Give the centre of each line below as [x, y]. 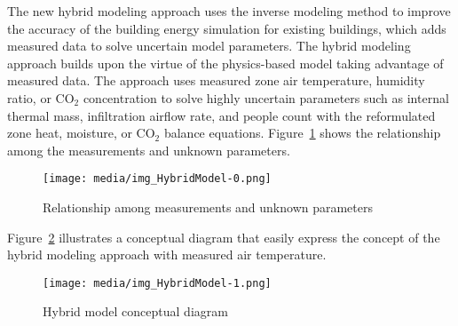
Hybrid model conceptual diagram [135, 311]
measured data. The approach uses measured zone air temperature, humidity [216, 80]
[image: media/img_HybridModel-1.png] [157, 283]
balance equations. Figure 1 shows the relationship [302, 133]
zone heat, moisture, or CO [81, 133]
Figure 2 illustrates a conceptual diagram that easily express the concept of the [224, 237]
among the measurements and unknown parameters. [149, 150]
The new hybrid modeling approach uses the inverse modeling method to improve [229, 11]
